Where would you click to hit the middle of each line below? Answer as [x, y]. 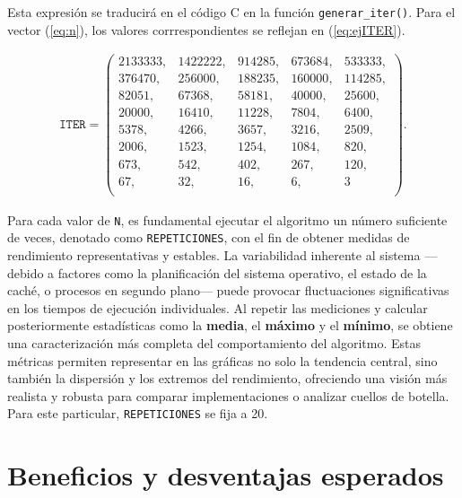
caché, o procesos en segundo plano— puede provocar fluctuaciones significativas [228, 290]
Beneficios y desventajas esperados [226, 475]
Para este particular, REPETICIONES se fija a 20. [138, 413]
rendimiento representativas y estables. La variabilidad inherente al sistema [214, 254]
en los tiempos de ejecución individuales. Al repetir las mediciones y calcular [218, 307]
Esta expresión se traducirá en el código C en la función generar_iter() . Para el [231, 12]
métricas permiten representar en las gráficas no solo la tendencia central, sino [222, 360]
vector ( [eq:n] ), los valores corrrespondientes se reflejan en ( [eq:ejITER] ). [206, 29]
